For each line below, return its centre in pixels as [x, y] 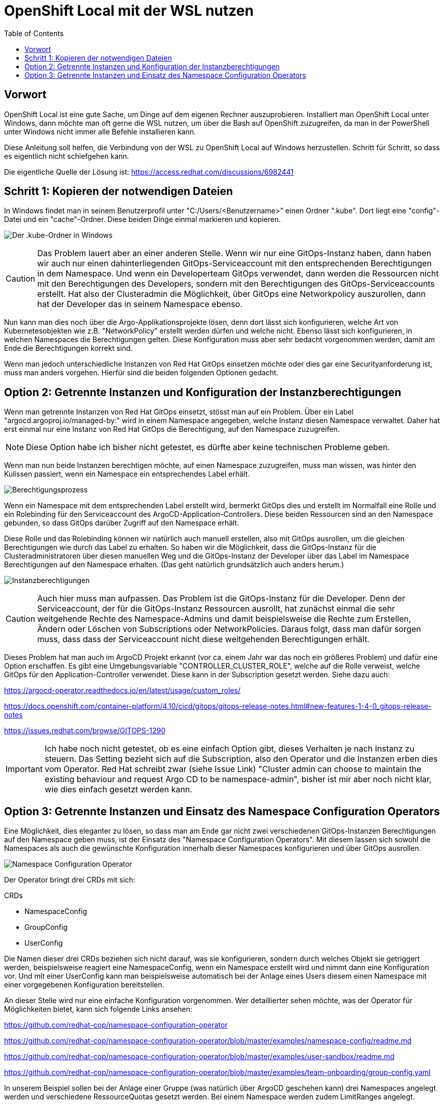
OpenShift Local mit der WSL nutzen [129, 11]
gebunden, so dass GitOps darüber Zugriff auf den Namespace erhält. [122, 523]
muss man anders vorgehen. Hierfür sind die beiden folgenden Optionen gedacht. [141, 373]
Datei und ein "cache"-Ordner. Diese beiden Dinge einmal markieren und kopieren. [142, 219]
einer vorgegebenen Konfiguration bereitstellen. [84, 985]
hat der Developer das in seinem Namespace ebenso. [140, 304]
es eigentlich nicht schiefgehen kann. [67, 156]
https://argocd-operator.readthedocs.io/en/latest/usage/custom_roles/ [122, 690]
